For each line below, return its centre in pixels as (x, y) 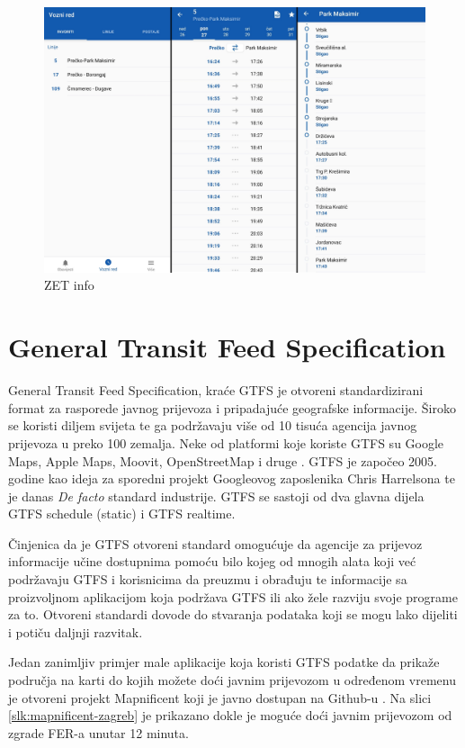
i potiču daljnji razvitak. (76, 631)
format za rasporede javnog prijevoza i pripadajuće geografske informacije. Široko (232, 407)
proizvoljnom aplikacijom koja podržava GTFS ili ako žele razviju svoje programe (233, 596)
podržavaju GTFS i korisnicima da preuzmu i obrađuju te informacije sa (208, 579)
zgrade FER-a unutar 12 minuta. (98, 732)
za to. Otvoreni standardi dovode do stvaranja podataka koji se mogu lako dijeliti (233, 614)
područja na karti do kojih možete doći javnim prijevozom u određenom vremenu (232, 680)
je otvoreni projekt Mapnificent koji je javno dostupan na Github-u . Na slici (220, 697)
